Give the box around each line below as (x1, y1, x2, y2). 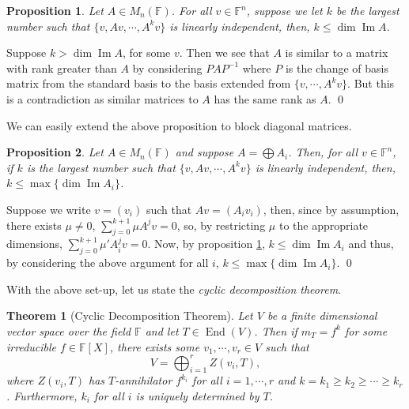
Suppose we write (6, 201, 91, 217)
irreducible (6, 338, 56, 355)
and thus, (348, 235, 394, 252)
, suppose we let (246, 2, 323, 18)
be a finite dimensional (267, 307, 377, 324)
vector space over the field (6, 322, 131, 339)
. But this (347, 75, 395, 92)
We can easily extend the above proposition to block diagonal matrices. (6, 117, 352, 133)
